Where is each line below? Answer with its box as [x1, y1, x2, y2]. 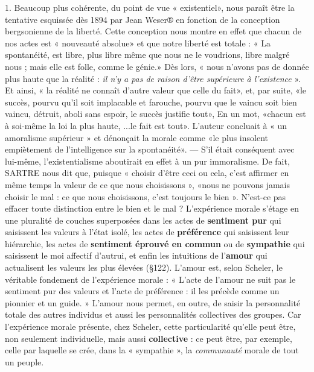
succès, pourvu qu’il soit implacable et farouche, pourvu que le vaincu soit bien [5, 95, 297, 108]
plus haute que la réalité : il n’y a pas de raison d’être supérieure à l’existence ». [5, 72, 301, 84]
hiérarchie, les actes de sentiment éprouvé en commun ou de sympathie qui [5, 237, 305, 250]
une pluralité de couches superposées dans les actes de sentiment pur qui [5, 213, 281, 226]
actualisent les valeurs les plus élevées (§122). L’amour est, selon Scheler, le [5, 261, 283, 274]
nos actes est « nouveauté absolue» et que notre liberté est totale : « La [5, 36, 271, 49]
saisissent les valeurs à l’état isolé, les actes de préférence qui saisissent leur [5, 225, 289, 238]
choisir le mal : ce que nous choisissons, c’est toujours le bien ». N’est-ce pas [5, 190, 286, 203]
